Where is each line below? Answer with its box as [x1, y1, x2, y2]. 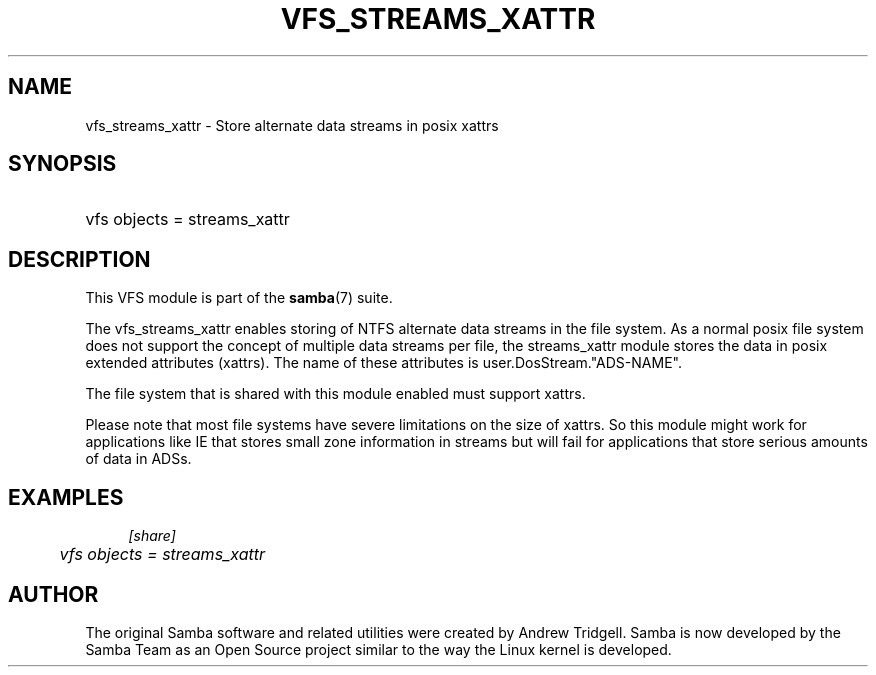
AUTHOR [8, 581, 99, 607]
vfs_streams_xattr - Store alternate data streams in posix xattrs [85, 116, 499, 134]
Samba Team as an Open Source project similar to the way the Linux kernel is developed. [85, 640, 672, 658]
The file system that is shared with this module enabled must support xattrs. [85, 385, 586, 403]
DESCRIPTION [8, 246, 151, 272]
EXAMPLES [8, 484, 124, 510]
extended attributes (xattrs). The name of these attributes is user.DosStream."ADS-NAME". [85, 354, 682, 372]
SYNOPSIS [8, 151, 117, 177]
